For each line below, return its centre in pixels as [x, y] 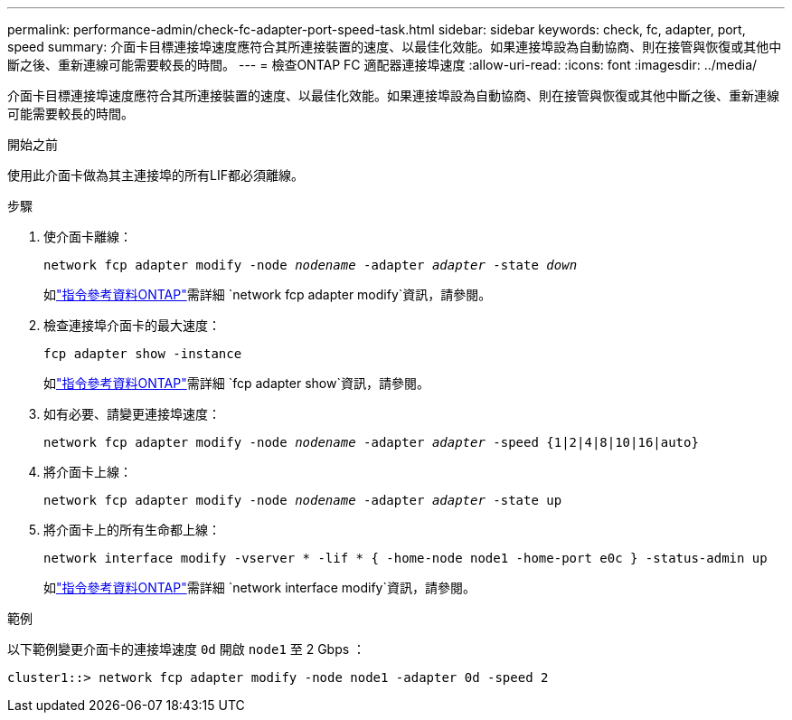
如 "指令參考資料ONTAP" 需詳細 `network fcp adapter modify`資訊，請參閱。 [268, 294]
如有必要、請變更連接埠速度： [132, 414]
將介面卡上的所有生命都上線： [132, 530]
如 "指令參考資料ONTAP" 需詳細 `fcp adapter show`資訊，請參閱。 [236, 383]
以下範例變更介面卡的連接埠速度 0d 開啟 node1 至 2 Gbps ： [187, 649]
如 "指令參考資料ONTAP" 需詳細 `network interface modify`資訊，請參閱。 [260, 587]
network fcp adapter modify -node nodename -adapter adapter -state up [303, 500]
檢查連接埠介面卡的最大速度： [132, 325]
